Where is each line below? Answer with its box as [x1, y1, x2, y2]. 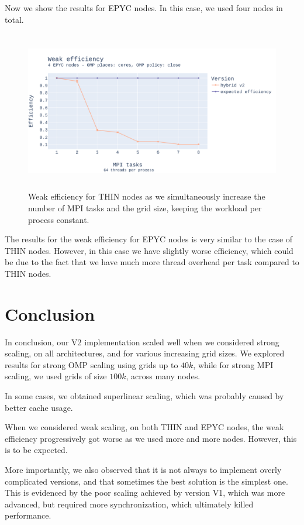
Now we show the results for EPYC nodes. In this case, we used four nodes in [5, 2, 283, 13]
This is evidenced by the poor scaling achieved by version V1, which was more [5, 486, 285, 499]
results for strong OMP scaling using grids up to [5, 358, 178, 370]
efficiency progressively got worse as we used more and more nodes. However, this [5, 432, 297, 444]
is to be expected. [5, 444, 68, 456]
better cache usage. [5, 401, 73, 413]
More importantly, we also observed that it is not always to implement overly [5, 463, 282, 475]
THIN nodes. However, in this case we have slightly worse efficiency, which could [5, 244, 293, 256]
